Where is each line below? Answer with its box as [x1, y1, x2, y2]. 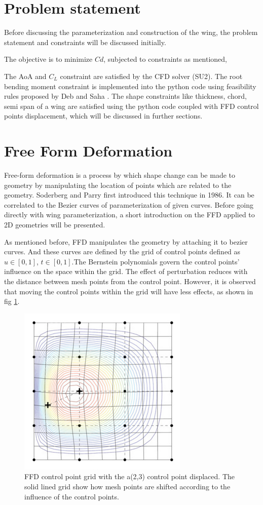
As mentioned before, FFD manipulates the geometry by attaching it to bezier [4, 236, 248, 247]
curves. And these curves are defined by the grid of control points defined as [4, 246, 241, 257]
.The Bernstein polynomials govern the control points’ [71, 256, 240, 266]
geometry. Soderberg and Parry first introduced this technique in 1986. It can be [4, 189, 254, 200]
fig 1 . [4, 296, 20, 306]
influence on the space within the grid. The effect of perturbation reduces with [4, 266, 248, 277]
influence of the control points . [24, 491, 119, 501]
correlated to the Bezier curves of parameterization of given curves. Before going [4, 199, 253, 210]
